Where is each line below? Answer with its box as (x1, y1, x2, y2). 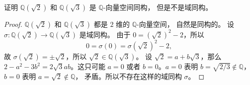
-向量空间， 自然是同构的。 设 (137, 19, 235, 29)
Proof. (4, 19, 22, 29)
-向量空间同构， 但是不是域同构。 (103, 2, 213, 12)
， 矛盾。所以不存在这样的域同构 (75, 71, 182, 81)
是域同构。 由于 (79, 29, 131, 39)
